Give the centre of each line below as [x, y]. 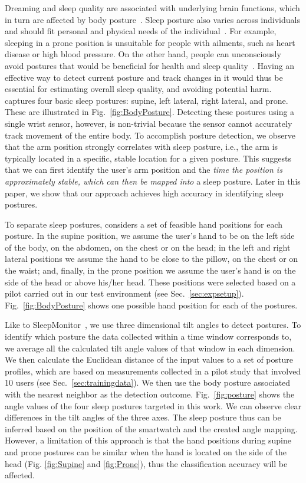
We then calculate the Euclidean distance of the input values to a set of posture [149, 359]
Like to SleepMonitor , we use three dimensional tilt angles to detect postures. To [153, 325]
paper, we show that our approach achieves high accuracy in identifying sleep [144, 193]
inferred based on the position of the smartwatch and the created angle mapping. [151, 428]
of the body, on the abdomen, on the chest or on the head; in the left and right [148, 247]
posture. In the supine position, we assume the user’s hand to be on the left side [150, 236]
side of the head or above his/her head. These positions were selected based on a [150, 282]
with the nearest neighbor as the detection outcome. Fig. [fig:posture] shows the [150, 394]
